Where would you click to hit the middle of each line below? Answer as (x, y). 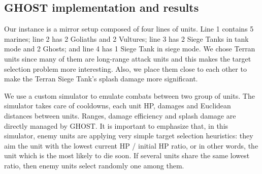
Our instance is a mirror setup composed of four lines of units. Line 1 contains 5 (129, 29)
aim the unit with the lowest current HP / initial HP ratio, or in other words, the (131, 145)
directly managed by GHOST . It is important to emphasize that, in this (116, 125)
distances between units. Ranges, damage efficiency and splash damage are (120, 115)
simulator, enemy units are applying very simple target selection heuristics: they (129, 136)
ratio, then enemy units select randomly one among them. (94, 165)
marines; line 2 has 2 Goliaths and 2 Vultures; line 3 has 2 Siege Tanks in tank (126, 38)
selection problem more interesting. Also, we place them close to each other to (125, 68)
